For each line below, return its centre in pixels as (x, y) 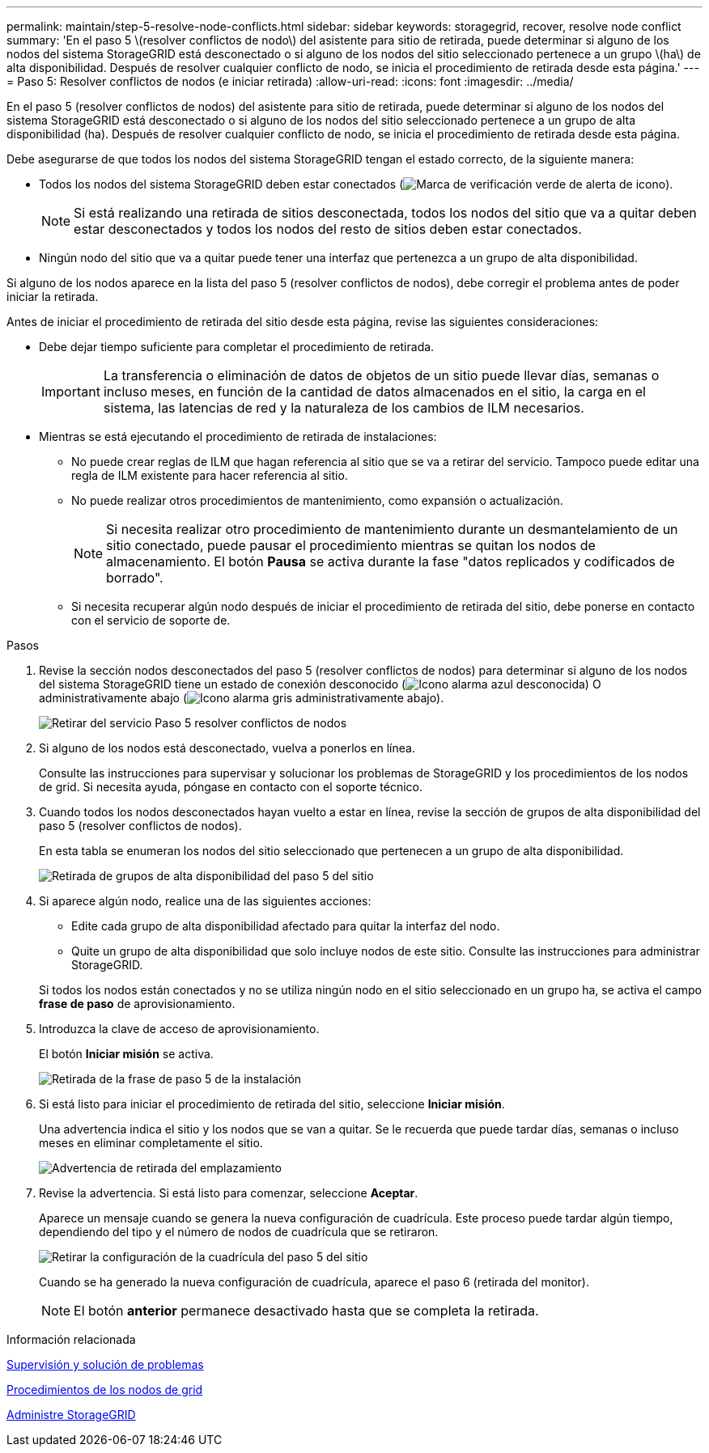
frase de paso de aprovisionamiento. (137, 1004)
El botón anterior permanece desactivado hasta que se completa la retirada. (306, 1311)
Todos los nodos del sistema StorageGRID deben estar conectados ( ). (356, 184)
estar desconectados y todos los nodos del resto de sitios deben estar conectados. (328, 229)
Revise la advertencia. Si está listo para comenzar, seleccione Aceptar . (229, 1193)
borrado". (135, 578)
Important (71, 392)
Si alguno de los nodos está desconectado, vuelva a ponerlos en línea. (227, 748)
